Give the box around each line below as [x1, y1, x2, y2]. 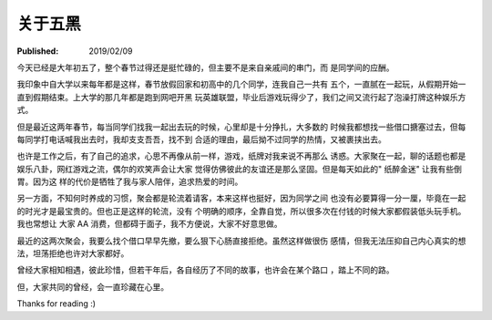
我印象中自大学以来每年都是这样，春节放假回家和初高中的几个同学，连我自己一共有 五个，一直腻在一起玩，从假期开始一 [16, 78, 466, 90]
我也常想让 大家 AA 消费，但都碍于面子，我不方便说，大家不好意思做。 [16, 219, 282, 230]
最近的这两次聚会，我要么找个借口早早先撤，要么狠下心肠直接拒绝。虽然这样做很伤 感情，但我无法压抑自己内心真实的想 [16, 235, 466, 246]
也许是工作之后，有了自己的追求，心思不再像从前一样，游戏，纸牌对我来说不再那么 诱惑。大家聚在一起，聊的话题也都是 [16, 150, 466, 161]
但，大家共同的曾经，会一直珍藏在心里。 [16, 281, 169, 292]
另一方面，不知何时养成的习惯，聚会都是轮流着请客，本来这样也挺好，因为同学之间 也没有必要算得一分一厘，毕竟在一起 [16, 192, 466, 204]
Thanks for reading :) [16, 298, 96, 309]
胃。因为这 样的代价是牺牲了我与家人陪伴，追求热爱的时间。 [16, 176, 243, 187]
